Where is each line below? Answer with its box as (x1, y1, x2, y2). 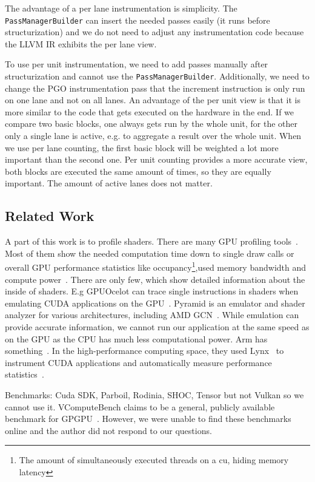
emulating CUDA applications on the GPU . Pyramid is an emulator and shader (5, 296, 305, 309)
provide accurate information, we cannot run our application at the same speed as (5, 321, 310, 333)
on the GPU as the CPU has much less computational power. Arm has (5, 332, 268, 345)
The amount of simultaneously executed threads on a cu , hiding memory (19, 453, 289, 466)
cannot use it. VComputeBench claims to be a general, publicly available (5, 400, 275, 413)
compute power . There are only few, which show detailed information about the (5, 273, 305, 285)
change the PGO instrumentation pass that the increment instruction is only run (5, 81, 305, 94)
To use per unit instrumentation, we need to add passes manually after (5, 58, 268, 70)
